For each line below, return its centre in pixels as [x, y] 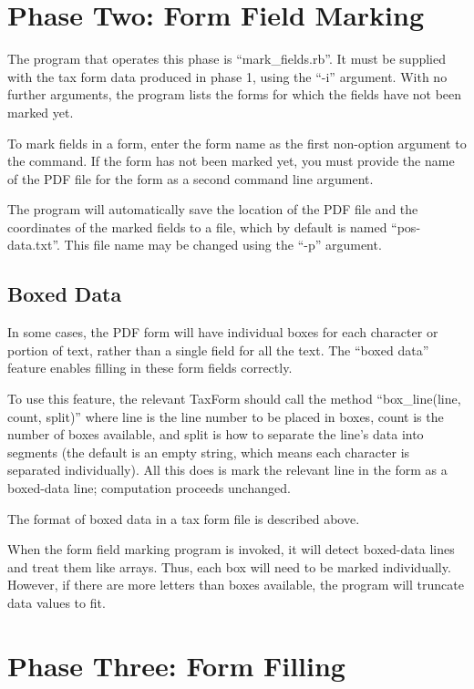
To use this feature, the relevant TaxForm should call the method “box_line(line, [234, 399]
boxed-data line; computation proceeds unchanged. [149, 488]
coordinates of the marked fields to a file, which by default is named [197, 226]
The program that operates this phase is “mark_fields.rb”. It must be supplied [227, 59]
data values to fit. [57, 602]
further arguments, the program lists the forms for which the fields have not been [235, 94]
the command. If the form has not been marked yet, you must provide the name [231, 161]
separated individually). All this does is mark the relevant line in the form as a [227, 470]
